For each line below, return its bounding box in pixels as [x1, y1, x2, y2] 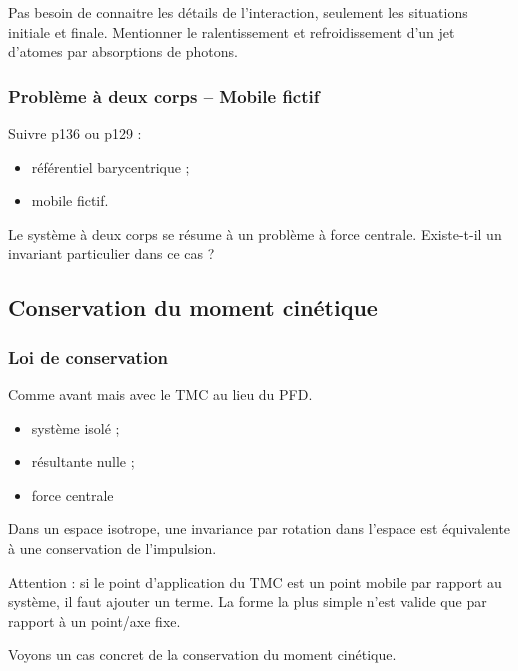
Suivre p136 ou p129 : [8, 123, 142, 143]
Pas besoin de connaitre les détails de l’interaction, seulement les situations [8, 2, 468, 22]
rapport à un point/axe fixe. [8, 610, 181, 631]
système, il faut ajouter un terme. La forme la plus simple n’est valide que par [8, 591, 487, 612]
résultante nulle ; [31, 451, 135, 472]
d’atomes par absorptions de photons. [8, 41, 238, 62]
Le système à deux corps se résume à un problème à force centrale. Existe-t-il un [8, 223, 502, 244]
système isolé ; [31, 417, 120, 438]
